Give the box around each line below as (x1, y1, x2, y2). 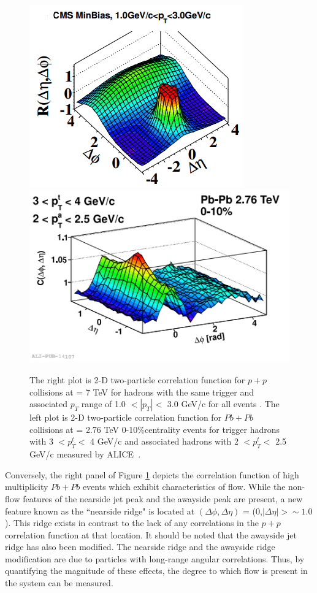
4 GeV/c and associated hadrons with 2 (90, 435, 239, 448)
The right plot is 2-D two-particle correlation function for (29, 373, 245, 386)
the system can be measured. (5, 576, 113, 589)
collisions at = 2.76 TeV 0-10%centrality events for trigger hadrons (29, 423, 280, 435)
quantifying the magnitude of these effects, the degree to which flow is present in (5, 564, 308, 577)
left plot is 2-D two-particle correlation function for (29, 411, 222, 424)
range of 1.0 (81, 397, 126, 410)
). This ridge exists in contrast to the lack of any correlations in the (5, 516, 259, 529)
